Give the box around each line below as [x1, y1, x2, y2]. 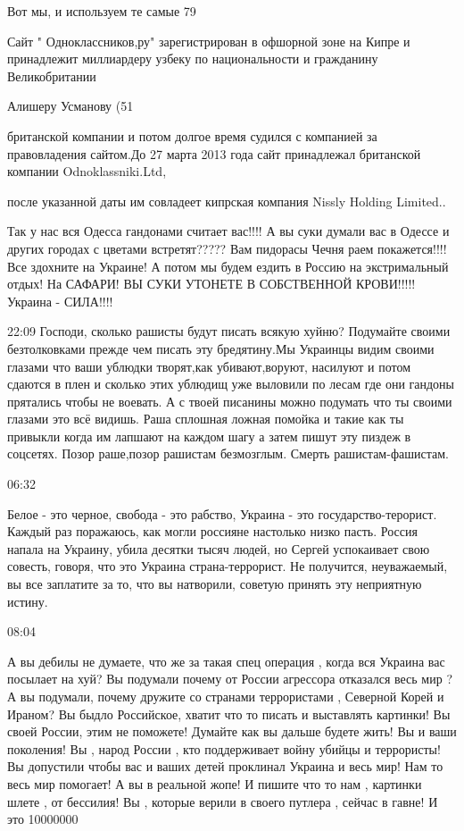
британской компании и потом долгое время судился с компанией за [7, 126, 377, 145]
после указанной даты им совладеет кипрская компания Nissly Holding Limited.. [7, 191, 446, 210]
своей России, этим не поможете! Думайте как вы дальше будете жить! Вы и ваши [7, 722, 457, 741]
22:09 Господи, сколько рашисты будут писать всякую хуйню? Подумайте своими [7, 322, 451, 340]
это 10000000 [7, 810, 79, 828]
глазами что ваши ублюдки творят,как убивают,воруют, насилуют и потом [7, 357, 411, 375]
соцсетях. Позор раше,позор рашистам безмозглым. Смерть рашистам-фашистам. [7, 444, 449, 463]
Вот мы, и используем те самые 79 [7, 2, 196, 20]
